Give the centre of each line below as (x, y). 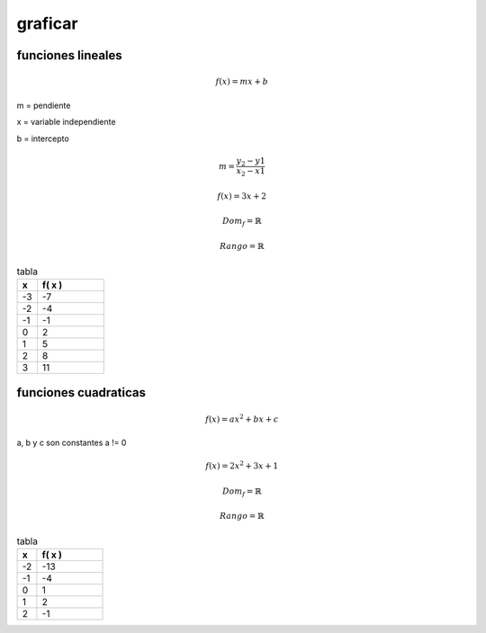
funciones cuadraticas (81, 392)
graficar (47, 23)
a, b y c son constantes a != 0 (72, 442)
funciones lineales (70, 55)
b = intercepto (43, 138)
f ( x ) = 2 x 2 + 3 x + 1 (242, 465)
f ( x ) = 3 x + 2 (242, 196)
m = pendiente (44, 105)
